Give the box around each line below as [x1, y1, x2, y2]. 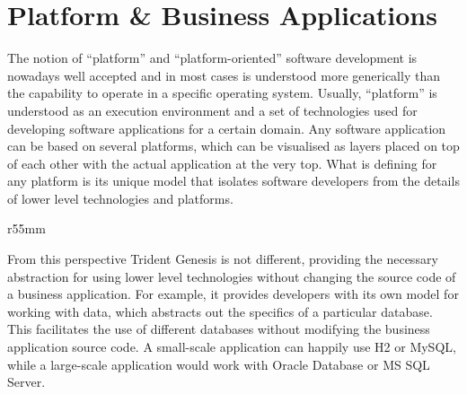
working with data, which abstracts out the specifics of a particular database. [7, 302, 433, 320]
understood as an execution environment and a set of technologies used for [7, 101, 418, 119]
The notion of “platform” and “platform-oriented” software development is [7, 48, 418, 67]
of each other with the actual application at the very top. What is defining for [7, 153, 437, 172]
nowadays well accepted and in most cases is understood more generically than [7, 66, 440, 84]
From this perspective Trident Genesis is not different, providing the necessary [7, 250, 438, 268]
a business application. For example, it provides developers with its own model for [7, 285, 459, 303]
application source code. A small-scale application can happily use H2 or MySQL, [7, 337, 456, 356]
